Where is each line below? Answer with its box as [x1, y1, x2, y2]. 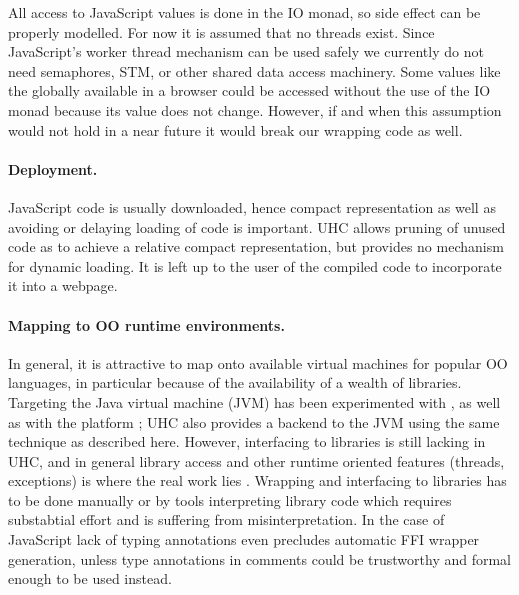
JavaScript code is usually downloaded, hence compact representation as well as [8, 196, 496, 217]
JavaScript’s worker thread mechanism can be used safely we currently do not [8, 41, 484, 62]
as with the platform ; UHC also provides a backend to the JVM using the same [8, 411, 500, 432]
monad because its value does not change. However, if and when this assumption [8, 99, 502, 120]
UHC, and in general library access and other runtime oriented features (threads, [8, 450, 505, 471]
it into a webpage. [8, 275, 118, 296]
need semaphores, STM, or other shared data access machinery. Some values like [8, 60, 501, 81]
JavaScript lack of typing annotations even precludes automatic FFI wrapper [8, 529, 480, 550]
